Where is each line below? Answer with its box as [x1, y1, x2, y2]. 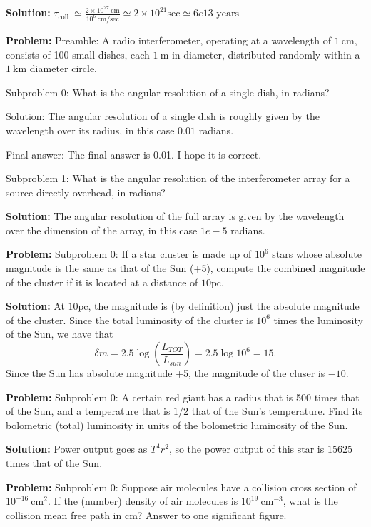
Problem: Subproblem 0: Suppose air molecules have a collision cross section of [6, 479, 357, 494]
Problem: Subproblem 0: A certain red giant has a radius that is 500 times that [6, 389, 360, 404]
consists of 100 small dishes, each [6, 46, 150, 61]
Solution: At [6, 298, 65, 313]
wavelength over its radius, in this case [6, 122, 175, 137]
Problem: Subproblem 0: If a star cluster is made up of [6, 246, 252, 261]
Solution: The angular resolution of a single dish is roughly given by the [6, 109, 320, 124]
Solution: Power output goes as [6, 441, 148, 456]
